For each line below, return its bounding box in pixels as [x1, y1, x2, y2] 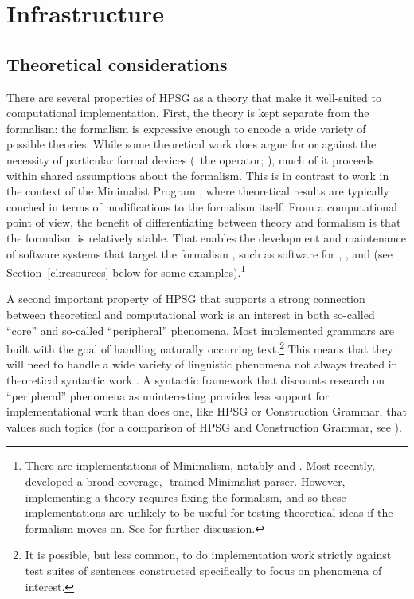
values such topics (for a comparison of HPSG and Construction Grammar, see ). [6, 418, 402, 435]
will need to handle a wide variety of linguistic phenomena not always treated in [6, 356, 398, 372]
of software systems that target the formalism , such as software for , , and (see [6, 245, 393, 262]
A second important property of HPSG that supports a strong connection [6, 290, 365, 307]
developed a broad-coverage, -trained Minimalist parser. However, [25, 472, 346, 489]
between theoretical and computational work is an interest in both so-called [6, 305, 375, 322]
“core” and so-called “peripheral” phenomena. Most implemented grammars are [6, 321, 394, 338]
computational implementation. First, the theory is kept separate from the [6, 104, 369, 121]
